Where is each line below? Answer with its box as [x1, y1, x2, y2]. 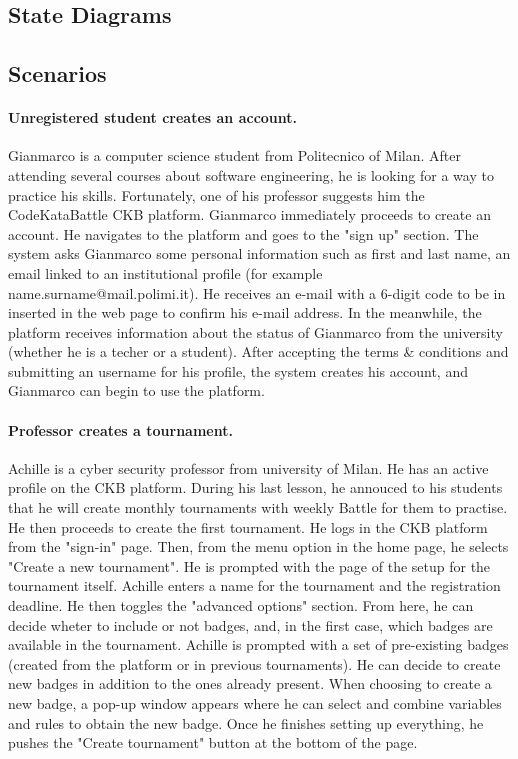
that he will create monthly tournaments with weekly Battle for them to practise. [8, 497, 508, 518]
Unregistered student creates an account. [8, 107, 298, 128]
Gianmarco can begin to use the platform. [8, 380, 265, 401]
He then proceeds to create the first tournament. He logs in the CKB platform [8, 516, 488, 537]
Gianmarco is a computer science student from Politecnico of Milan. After [8, 145, 461, 166]
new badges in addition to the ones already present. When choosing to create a [8, 673, 492, 694]
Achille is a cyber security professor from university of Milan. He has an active [8, 457, 489, 478]
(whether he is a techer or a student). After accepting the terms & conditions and [8, 341, 509, 362]
